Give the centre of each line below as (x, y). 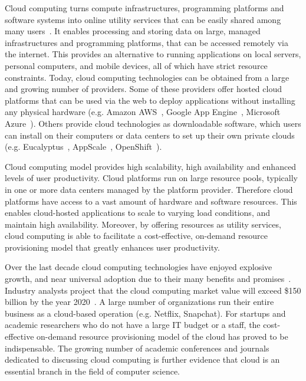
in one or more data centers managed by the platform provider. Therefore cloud (149, 189)
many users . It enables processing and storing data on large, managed (133, 31)
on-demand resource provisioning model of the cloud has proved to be (162, 336)
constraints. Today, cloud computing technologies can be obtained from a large (147, 77)
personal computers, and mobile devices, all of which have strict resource (136, 65)
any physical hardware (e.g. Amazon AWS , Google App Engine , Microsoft (143, 112)
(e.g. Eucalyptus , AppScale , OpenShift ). (83, 147)
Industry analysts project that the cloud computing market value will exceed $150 (153, 290)
